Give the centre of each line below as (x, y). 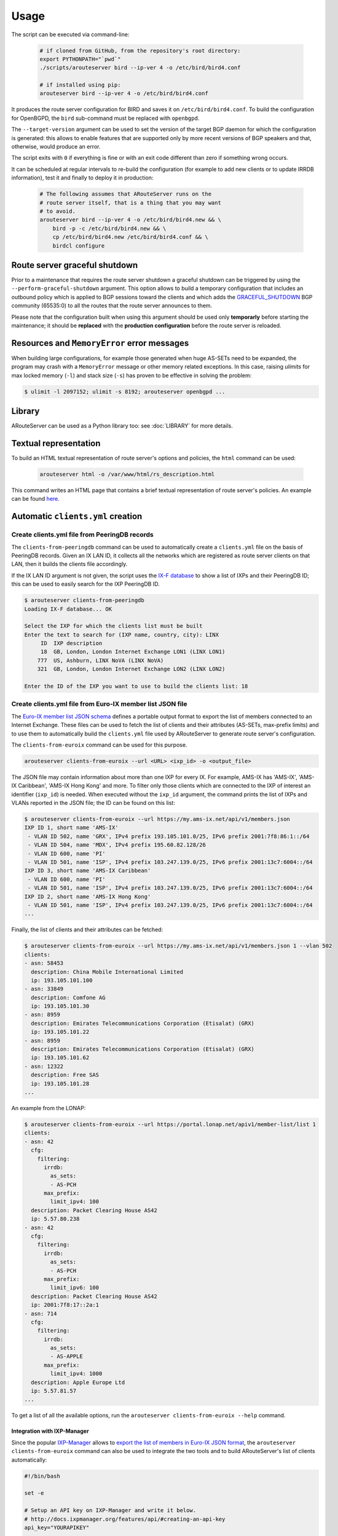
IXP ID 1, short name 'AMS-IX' (72, 828)
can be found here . (35, 499)
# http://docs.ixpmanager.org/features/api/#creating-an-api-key (125, 1519)
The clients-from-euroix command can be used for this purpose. (99, 745)
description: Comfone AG (68, 997)
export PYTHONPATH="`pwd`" (80, 59)
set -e (34, 1493)
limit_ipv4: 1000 (76, 1374)
